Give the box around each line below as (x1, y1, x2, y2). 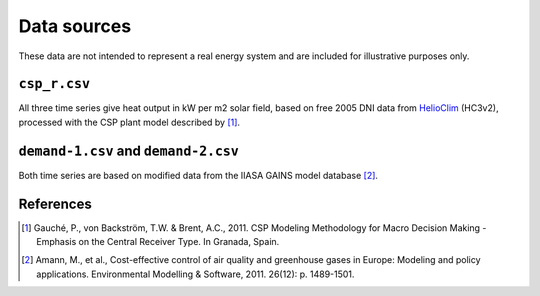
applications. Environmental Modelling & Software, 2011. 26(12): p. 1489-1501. (36, 268, 355, 280)
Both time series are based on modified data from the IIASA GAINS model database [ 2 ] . (18, 169, 379, 181)
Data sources (18, 15, 132, 37)
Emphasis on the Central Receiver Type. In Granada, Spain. (36, 236, 280, 248)
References (18, 195, 92, 212)
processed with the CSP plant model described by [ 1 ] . (18, 116, 240, 128)
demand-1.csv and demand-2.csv (18, 142, 239, 159)
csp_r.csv (18, 76, 90, 92)
